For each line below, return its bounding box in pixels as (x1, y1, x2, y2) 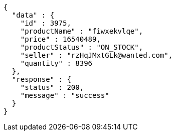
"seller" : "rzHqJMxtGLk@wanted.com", (20, 51, 173, 59)
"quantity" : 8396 (20, 59, 93, 67)
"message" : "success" (20, 91, 109, 99)
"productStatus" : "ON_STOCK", (20, 43, 143, 51)
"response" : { (12, 75, 71, 83)
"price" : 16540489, (20, 35, 101, 43)
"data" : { (12, 11, 55, 19)
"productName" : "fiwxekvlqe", (20, 27, 143, 35)
